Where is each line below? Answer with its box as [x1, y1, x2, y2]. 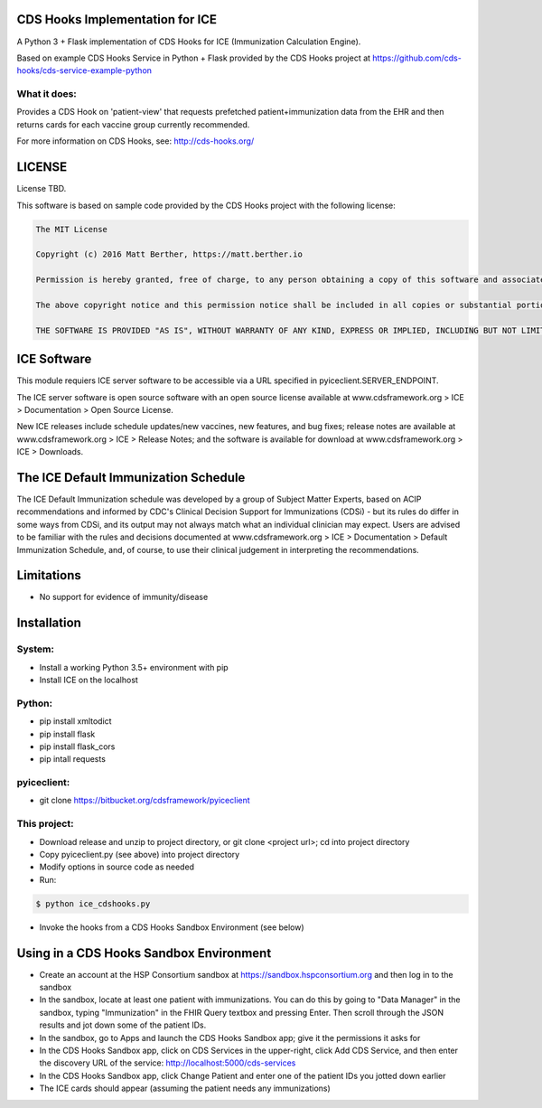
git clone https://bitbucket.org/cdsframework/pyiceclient [39, 795, 250, 806]
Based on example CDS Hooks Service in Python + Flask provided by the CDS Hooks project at [16, 52, 370, 63]
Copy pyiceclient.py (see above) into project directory [39, 849, 240, 859]
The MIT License [35, 224, 108, 234]
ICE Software [16, 352, 92, 367]
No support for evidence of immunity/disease [39, 592, 209, 603]
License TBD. [16, 183, 67, 194]
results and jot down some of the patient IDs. [39, 1019, 207, 1030]
